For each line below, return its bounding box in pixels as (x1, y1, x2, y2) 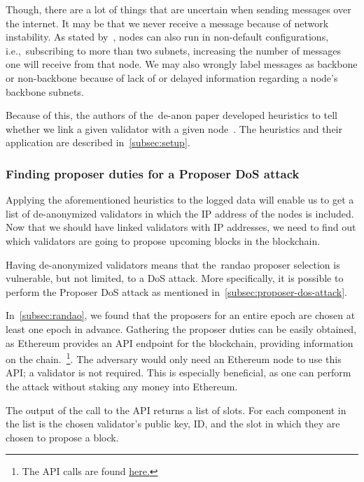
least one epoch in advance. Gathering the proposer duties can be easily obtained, (6, 321, 357, 336)
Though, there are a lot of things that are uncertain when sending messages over (6, 2, 351, 16)
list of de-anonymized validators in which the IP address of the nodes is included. (6, 206, 354, 220)
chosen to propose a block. (6, 430, 119, 444)
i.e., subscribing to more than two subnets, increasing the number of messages (6, 43, 342, 57)
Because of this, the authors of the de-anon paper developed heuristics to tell (6, 108, 337, 122)
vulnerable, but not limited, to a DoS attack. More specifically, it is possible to (6, 271, 344, 285)
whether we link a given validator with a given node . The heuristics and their (6, 121, 342, 136)
